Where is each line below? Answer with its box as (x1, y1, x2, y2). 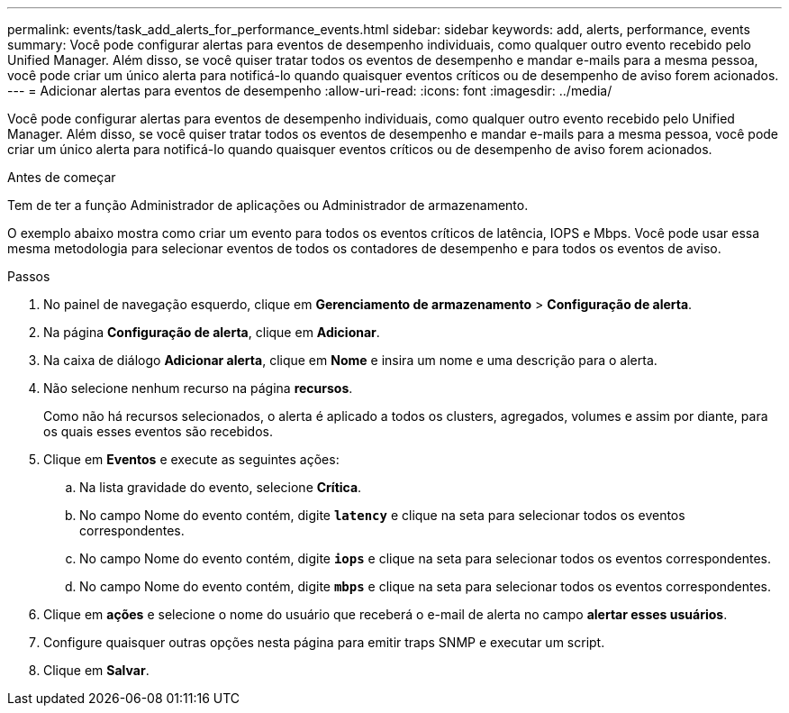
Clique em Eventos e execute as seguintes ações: (43, 452, 340, 467)
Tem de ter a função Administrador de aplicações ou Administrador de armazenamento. (7, 197, 529, 213)
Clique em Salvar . (43, 663, 150, 678)
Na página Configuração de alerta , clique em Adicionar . (43, 325, 380, 340)
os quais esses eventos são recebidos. (43, 424, 273, 439)
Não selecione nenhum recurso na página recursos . (43, 380, 353, 396)
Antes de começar (7, 169, 116, 185)
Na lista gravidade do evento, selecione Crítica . (79, 480, 362, 495)
